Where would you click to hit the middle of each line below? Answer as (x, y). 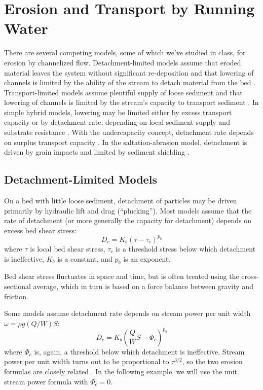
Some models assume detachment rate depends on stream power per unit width (127, 313)
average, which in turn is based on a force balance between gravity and (143, 286)
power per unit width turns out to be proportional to (87, 361)
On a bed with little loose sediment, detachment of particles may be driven (121, 201)
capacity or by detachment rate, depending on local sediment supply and (117, 122)
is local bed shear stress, (68, 248)
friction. (16, 296)
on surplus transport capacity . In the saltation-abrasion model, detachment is (126, 142)
